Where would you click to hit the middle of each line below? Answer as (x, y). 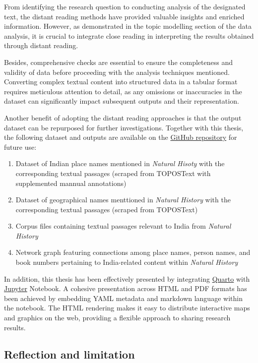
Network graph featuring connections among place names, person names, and (133, 252)
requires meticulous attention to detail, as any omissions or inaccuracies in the (123, 91)
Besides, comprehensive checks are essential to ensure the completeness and (118, 62)
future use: (20, 147)
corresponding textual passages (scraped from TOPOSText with (113, 173)
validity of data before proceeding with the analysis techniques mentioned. (117, 72)
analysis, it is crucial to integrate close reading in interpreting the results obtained (129, 35)
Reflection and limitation (69, 354)
